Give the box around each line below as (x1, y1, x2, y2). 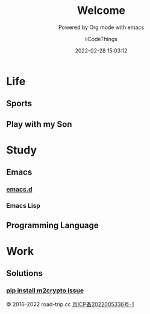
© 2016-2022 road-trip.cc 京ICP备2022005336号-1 (6, 301, 134, 308)
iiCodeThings (85, 35, 117, 42)
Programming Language (6, 220, 99, 230)
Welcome (77, 4, 125, 18)
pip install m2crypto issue (6, 286, 84, 295)
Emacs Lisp (6, 202, 41, 210)
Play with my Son (6, 119, 72, 129)
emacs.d (6, 185, 33, 194)
